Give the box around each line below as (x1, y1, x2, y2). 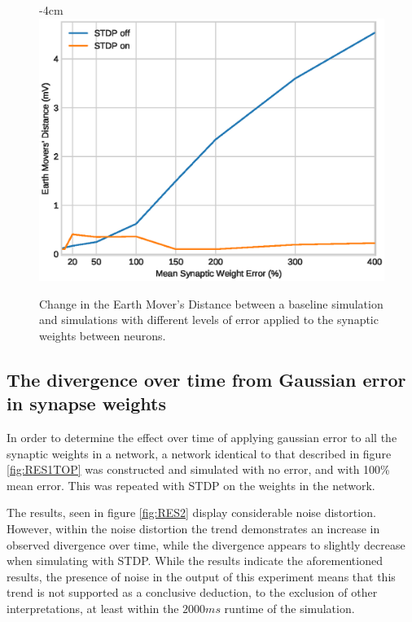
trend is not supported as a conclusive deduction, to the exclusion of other (7, 584, 378, 601)
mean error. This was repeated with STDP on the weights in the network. (7, 476, 375, 493)
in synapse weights (7, 391, 166, 416)
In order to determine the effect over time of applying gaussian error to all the (7, 429, 397, 446)
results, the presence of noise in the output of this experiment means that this (7, 567, 396, 585)
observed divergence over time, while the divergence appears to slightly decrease (7, 536, 405, 553)
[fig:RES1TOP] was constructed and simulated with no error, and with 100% (7, 461, 390, 478)
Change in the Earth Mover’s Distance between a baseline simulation (39, 295, 384, 312)
